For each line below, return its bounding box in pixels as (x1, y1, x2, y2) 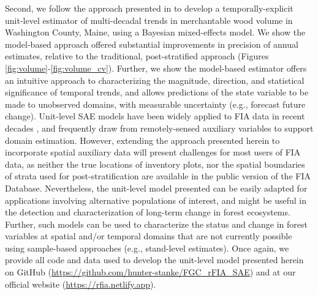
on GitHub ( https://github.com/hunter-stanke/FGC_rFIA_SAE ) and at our (5, 266, 296, 278)
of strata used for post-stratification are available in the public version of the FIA (5, 170, 311, 182)
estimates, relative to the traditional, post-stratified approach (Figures (5, 50, 269, 62)
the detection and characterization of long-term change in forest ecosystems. (5, 206, 290, 218)
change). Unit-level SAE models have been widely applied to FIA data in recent (5, 110, 305, 122)
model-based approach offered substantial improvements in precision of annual (5, 37, 298, 50)
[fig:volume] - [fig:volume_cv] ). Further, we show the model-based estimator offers (5, 61, 307, 74)
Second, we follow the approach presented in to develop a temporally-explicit (5, 2, 293, 14)
